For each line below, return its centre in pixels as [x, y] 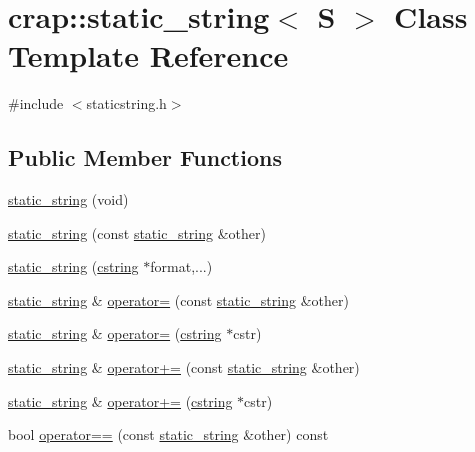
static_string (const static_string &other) [137, 232]
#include [36, 103]
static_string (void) [68, 199]
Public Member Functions [145, 157]
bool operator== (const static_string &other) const [168, 434]
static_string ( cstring [73, 266]
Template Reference [148, 55]
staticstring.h [126, 103]
